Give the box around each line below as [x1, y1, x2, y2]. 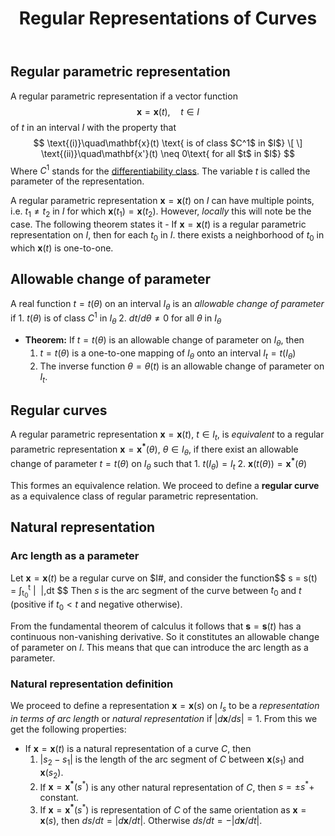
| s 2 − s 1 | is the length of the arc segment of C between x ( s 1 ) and [39, 753, 305, 767]
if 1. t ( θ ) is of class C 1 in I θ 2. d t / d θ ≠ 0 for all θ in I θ [10, 310, 222, 326]
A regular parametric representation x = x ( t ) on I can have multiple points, [10, 195, 315, 207]
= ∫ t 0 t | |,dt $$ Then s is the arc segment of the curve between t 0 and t [10, 582, 302, 600]
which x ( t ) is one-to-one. [10, 242, 114, 254]
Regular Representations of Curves [18, 7, 318, 30]
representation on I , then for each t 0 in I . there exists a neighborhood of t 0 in [10, 229, 325, 243]
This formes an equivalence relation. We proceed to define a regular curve [10, 479, 320, 491]
